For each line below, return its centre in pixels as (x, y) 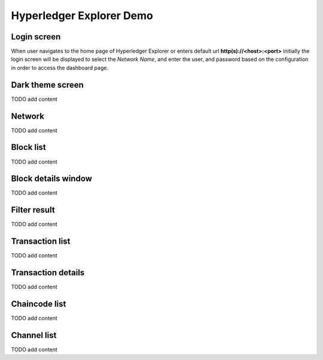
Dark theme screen (47, 84)
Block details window (52, 179)
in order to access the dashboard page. (60, 67)
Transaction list (41, 241)
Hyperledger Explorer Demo (82, 16)
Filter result (33, 210)
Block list (28, 147)
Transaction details (48, 273)
